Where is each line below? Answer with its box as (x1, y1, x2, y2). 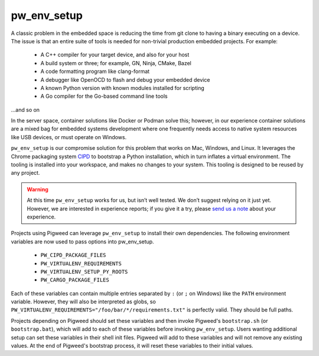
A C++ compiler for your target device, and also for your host (40, 51, 190, 59)
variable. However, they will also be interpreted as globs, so (11, 298, 156, 305)
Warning (27, 185, 48, 193)
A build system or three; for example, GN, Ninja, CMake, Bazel (40, 59, 191, 66)
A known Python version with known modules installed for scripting (40, 84, 205, 91)
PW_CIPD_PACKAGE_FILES (40, 252, 106, 259)
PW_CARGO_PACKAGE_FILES (40, 277, 109, 284)
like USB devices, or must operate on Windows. (11, 133, 127, 140)
